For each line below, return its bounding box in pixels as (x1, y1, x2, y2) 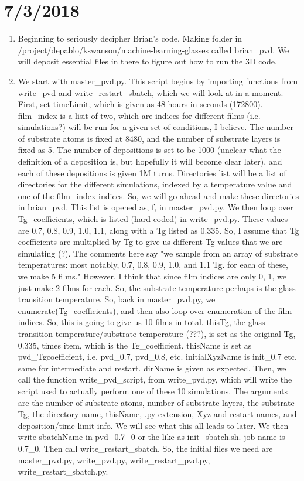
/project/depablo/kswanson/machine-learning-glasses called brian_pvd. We (18, 43, 289, 56)
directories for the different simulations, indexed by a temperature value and (18, 178, 292, 190)
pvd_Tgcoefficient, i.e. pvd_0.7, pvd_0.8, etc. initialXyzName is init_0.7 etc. (18, 350, 297, 363)
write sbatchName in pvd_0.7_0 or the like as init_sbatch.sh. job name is (18, 431, 285, 443)
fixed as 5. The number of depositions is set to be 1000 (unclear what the (18, 144, 281, 156)
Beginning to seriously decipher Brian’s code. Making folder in (18, 32, 242, 45)
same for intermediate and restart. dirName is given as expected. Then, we (18, 361, 286, 374)
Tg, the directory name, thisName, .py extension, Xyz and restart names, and (18, 408, 297, 420)
